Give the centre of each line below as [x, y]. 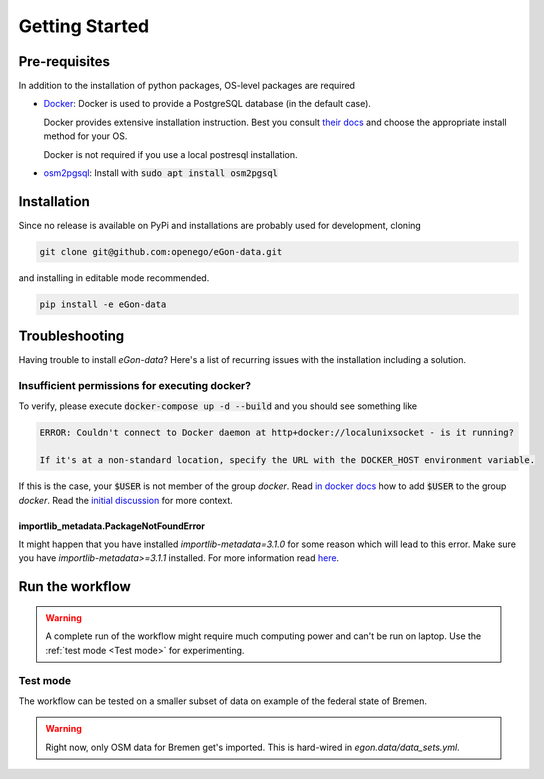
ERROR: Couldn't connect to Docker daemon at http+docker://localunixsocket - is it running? [277, 432]
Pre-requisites [64, 61]
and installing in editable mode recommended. [114, 277]
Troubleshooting [71, 336]
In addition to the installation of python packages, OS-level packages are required [186, 86]
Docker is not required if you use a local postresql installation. [170, 154]
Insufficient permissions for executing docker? [135, 386]
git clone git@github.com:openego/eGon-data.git [161, 251]
